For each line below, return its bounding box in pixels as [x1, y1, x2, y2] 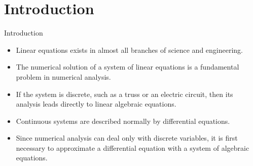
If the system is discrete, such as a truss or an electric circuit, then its [16, 88, 233, 99]
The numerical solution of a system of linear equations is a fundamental [16, 61, 239, 72]
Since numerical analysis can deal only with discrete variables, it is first [16, 132, 238, 143]
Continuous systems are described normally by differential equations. [16, 115, 230, 126]
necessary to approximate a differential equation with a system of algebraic [16, 142, 249, 153]
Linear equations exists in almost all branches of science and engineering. [16, 44, 243, 55]
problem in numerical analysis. [16, 71, 111, 82]
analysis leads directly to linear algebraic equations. [16, 98, 176, 109]
